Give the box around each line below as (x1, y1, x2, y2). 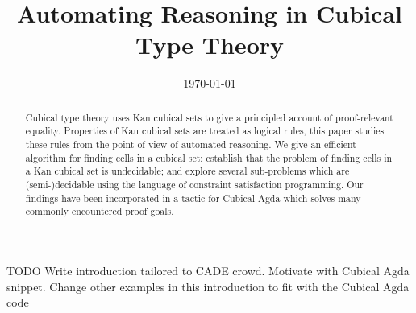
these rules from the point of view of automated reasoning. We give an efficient (25, 138, 356, 151)
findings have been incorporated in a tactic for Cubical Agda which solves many (25, 191, 361, 204)
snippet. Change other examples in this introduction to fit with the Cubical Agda (6, 278, 410, 294)
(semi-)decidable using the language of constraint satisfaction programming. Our (25, 177, 364, 191)
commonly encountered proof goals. (25, 204, 174, 218)
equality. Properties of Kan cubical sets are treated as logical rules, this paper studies (25, 124, 385, 138)
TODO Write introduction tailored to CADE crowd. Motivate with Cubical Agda (6, 262, 410, 278)
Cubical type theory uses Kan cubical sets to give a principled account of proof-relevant (25, 110, 393, 124)
